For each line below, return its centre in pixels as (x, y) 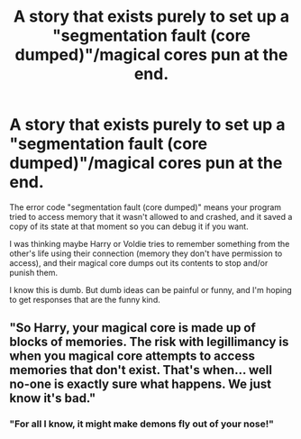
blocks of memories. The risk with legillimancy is (149, 342)
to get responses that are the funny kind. (85, 299)
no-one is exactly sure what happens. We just (141, 384)
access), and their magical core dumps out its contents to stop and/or (139, 262)
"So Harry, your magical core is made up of (133, 328)
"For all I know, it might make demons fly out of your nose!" (142, 424)
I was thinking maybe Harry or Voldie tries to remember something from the (150, 243)
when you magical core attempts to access (132, 357)
